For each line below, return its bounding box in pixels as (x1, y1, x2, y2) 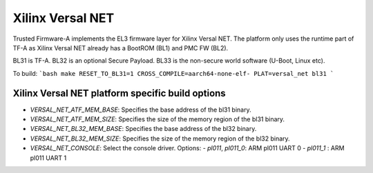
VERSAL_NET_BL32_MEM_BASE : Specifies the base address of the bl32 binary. (30, 125, 257, 133)
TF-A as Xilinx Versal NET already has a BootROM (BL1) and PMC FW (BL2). (12, 43, 229, 52)
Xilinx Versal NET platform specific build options (12, 87, 226, 99)
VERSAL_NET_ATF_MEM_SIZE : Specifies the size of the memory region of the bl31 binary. (30, 115, 285, 123)
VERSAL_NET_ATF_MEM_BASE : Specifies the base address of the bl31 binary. (30, 105, 251, 114)
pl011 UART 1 (30, 154, 67, 162)
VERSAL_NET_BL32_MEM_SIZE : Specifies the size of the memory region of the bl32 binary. (30, 134, 290, 143)
